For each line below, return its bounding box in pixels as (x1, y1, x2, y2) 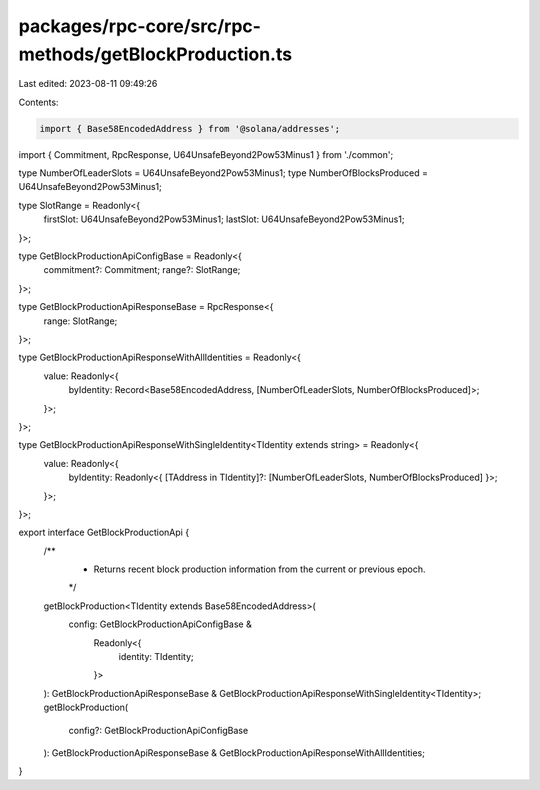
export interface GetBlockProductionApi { (18, 526, 190, 539)
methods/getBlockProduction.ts (18, 43, 293, 65)
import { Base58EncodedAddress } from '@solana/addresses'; (39, 123, 341, 134)
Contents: (18, 96, 59, 108)
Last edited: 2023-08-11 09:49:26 (18, 78, 158, 90)
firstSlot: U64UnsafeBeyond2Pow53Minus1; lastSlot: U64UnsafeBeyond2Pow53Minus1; (43, 213, 405, 225)
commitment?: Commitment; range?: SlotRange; (43, 264, 241, 276)
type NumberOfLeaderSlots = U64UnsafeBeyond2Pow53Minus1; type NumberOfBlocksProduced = (18, 167, 429, 179)
